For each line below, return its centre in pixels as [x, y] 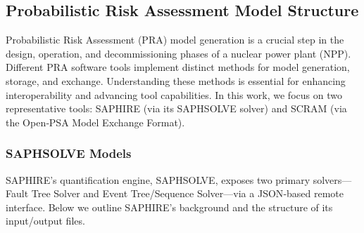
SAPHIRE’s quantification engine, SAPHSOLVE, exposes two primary [158, 179]
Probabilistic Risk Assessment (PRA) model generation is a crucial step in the [175, 40]
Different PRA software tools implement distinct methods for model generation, [178, 67]
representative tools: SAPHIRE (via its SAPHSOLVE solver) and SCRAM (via [176, 108]
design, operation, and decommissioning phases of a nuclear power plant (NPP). [178, 53]
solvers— [332, 179]
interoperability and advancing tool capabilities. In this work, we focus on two [174, 94]
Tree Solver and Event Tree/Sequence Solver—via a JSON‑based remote [187, 193]
